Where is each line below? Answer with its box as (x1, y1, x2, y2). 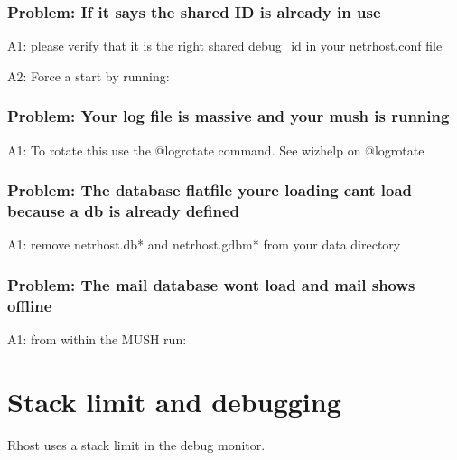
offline (7, 294, 52, 316)
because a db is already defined (7, 200, 239, 222)
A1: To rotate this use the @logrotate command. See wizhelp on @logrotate (7, 140, 424, 159)
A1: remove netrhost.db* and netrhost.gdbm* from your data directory (7, 235, 401, 254)
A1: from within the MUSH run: (7, 330, 187, 349)
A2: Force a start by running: (7, 66, 170, 85)
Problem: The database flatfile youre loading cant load (7, 179, 413, 202)
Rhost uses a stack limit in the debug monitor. (7, 435, 266, 454)
